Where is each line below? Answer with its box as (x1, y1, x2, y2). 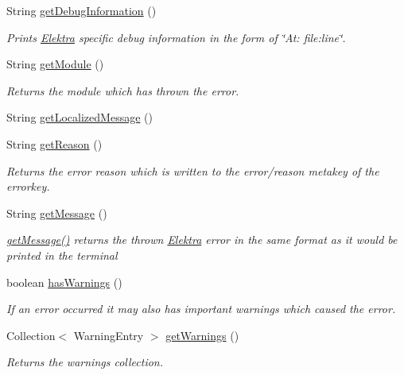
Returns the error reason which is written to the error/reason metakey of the (6, 162, 379, 179)
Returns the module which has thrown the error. (6, 82, 239, 99)
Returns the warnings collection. (6, 354, 163, 370)
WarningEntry (73, 327, 144, 343)
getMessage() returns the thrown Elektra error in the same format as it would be (6, 231, 398, 248)
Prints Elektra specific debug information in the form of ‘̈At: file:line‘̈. (6, 29, 346, 45)
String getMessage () (6, 204, 107, 221)
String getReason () (6, 135, 103, 152)
